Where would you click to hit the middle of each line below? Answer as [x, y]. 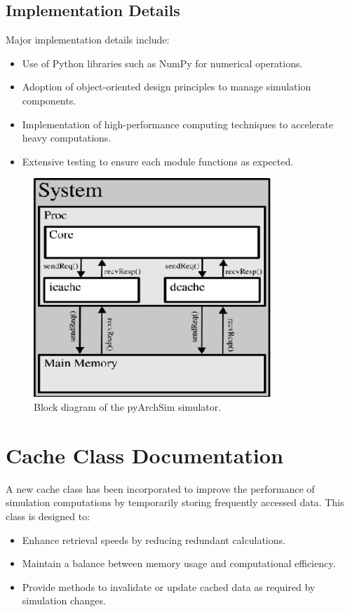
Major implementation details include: [88, 40]
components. [49, 100]
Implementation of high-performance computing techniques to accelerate [177, 124]
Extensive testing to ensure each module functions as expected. [158, 161]
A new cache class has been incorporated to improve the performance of [160, 488]
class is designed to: [48, 516]
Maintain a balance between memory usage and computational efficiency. [179, 563]
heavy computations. [67, 138]
